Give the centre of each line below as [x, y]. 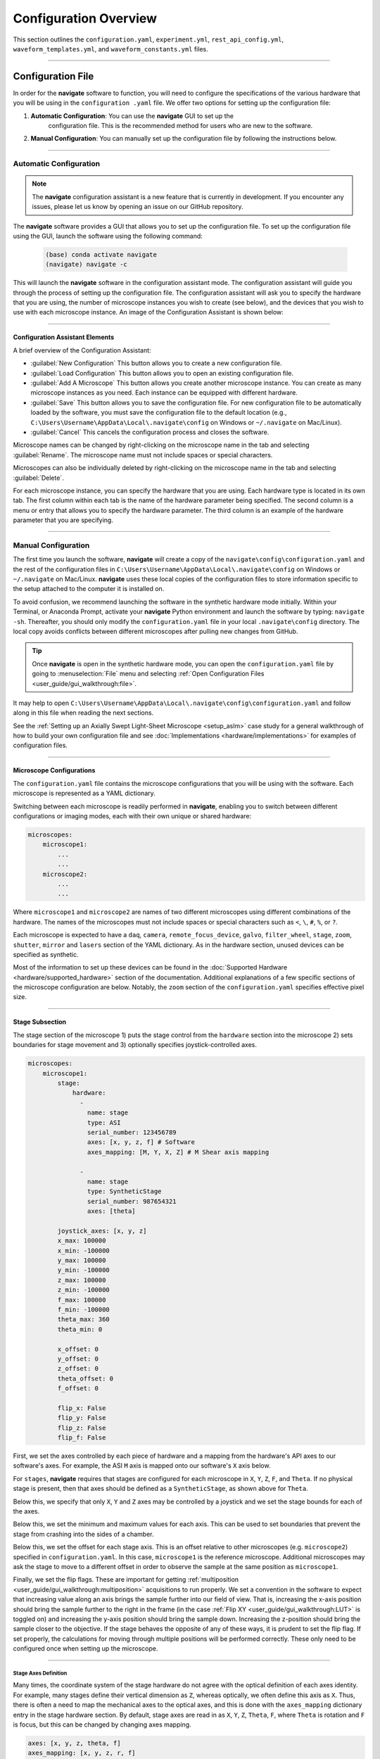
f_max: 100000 [82, 1300]
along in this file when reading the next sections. [83, 713]
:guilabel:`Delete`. [39, 478]
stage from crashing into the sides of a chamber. [83, 1534]
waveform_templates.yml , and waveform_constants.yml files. [110, 49]
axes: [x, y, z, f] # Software [141, 1142]
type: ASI [104, 1123]
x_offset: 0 [78, 1349]
